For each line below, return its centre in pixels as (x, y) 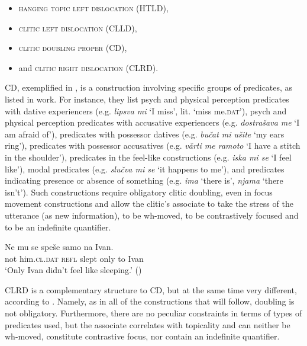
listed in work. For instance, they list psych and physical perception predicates (147, 99)
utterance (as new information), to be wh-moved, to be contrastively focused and (152, 215)
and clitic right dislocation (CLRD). (88, 67)
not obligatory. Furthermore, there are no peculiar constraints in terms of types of (153, 313)
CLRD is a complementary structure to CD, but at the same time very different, (151, 289)
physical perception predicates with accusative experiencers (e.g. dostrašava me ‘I (152, 122)
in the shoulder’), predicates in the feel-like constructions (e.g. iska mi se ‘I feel (148, 157)
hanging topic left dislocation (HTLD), (93, 8)
